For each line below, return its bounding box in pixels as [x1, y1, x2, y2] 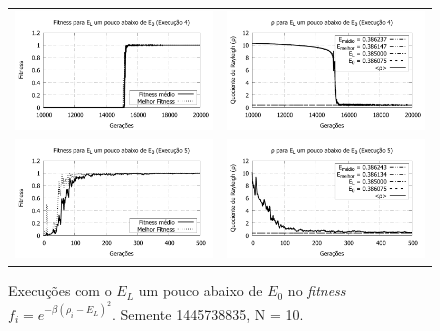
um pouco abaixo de [138, 280, 263, 301]
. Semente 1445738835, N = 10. [112, 303, 304, 324]
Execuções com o [8, 280, 112, 301]
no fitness [287, 280, 346, 301]
